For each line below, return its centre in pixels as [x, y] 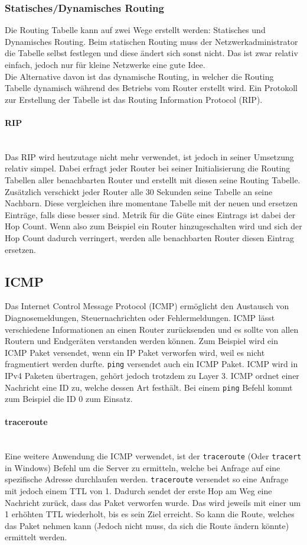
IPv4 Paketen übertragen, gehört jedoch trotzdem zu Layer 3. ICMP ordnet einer [152, 375]
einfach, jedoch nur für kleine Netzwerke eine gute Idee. [105, 64]
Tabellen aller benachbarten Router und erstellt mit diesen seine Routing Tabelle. [153, 179]
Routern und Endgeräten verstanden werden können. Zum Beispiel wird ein [141, 341]
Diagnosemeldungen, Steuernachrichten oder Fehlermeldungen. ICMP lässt [140, 317]
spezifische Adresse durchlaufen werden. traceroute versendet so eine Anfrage [147, 479]
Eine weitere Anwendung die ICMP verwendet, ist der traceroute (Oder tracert [153, 456]
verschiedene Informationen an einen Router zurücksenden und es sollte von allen [152, 329]
